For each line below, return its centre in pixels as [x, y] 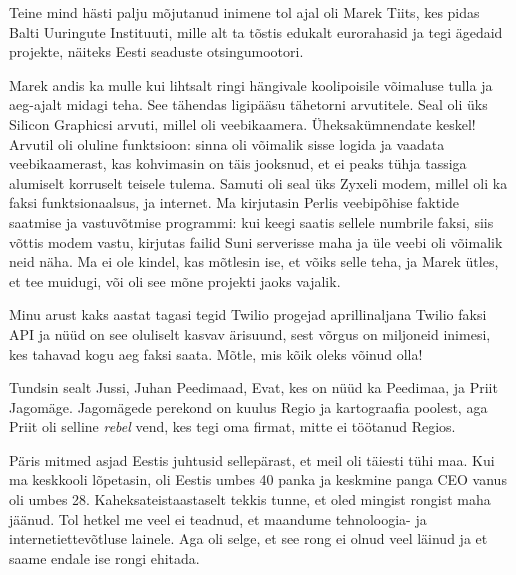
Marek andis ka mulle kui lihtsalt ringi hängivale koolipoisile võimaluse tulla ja [251, 84]
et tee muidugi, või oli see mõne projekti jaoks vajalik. [175, 280]
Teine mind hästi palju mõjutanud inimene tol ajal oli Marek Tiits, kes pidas [244, 12]
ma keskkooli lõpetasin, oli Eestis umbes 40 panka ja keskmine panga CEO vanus [258, 479]
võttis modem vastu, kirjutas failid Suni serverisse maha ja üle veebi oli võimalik [256, 241]
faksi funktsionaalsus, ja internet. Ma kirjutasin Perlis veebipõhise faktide [234, 202]
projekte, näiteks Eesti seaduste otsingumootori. [156, 51]
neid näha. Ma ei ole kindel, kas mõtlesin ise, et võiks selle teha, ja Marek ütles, [254, 261]
